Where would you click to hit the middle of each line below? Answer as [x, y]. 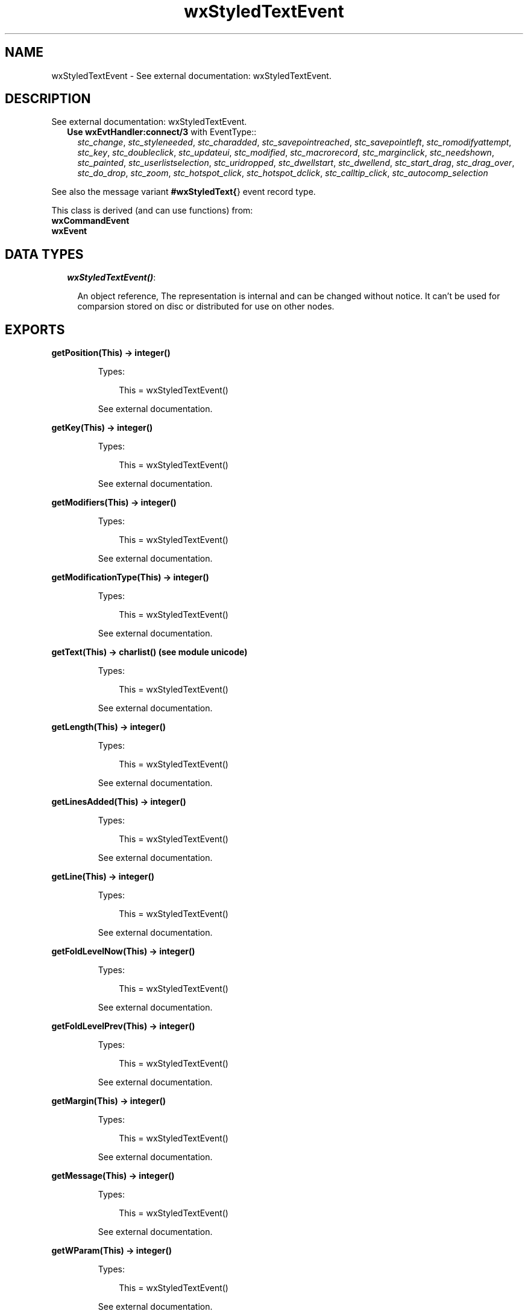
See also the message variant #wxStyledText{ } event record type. [184, 192]
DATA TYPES [44, 254]
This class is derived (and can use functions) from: [152, 211]
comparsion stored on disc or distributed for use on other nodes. [206, 306]
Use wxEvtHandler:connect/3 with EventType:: [162, 132]
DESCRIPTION [48, 99]
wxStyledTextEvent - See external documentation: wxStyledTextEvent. [191, 75]
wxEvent [69, 231]
